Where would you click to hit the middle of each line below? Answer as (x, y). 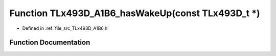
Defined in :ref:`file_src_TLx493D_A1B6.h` (66, 28)
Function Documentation (50, 43)
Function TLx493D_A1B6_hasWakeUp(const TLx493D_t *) (135, 13)
